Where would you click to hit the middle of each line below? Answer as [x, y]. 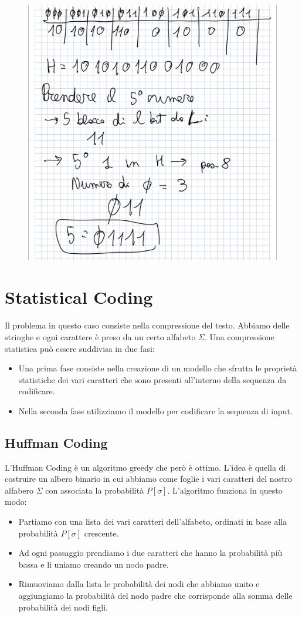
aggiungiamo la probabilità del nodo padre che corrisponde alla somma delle [155, 596]
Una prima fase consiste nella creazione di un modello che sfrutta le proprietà [158, 368]
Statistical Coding [79, 297]
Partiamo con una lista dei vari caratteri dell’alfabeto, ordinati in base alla [152, 522]
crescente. [101, 533]
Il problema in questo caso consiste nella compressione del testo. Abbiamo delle [147, 325]
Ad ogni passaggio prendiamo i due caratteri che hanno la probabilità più [150, 553]
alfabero [19, 490]
